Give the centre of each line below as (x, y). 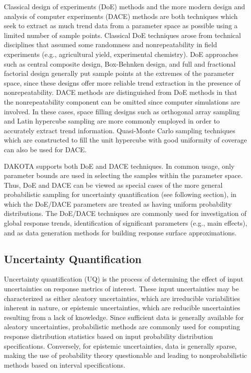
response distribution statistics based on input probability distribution (109, 336)
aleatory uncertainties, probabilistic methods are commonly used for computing (122, 327)
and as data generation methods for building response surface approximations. (120, 232)
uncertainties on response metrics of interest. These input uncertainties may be (121, 289)
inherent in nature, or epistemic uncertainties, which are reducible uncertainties (122, 308)
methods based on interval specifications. (65, 364)
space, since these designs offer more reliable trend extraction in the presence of (122, 82)
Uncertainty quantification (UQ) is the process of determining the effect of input (124, 279)
